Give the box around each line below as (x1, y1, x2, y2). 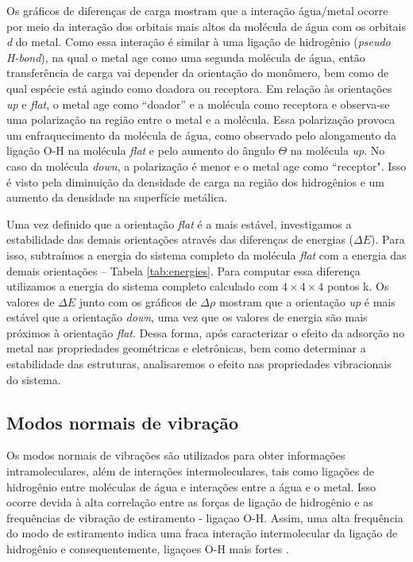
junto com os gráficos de (79, 293, 197, 310)
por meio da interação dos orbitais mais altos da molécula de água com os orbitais (6, 17, 407, 34)
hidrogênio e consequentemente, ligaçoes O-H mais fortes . (6, 541, 289, 557)
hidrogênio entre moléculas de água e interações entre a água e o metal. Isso (6, 478, 376, 495)
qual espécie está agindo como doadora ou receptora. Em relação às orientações (6, 79, 392, 96)
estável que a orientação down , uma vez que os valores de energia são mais (6, 309, 368, 325)
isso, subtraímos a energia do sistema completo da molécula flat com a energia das (6, 246, 407, 263)
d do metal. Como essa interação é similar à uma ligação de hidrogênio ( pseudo (6, 33, 391, 50)
